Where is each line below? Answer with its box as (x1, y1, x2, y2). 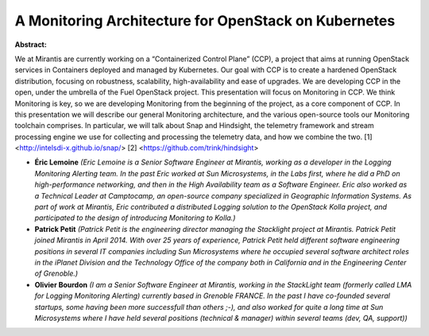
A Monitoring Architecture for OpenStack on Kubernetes (14, 12, 396, 29)
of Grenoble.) (34, 268, 79, 278)
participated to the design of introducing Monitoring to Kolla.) (34, 213, 236, 222)
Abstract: (14, 40, 47, 49)
